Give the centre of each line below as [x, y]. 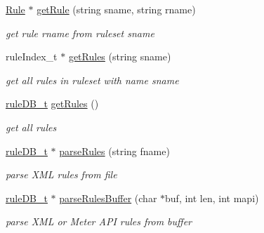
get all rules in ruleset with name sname [92, 80]
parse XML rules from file [61, 174]
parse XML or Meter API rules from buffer [99, 221]
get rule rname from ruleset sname [80, 33]
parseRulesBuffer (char [108, 198]
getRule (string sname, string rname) [116, 9]
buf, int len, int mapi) [212, 198]
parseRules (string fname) [114, 151]
